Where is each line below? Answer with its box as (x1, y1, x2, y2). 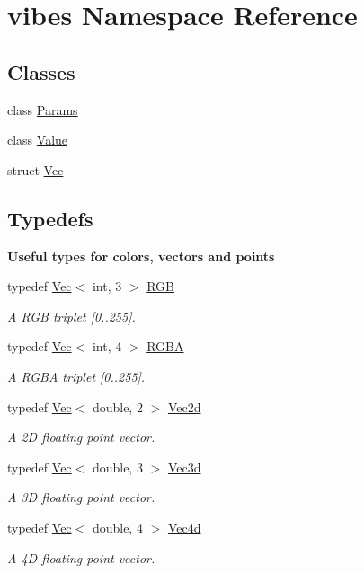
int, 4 (92, 337, 122, 356)
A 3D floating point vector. (7, 488, 155, 507)
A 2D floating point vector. (7, 428, 155, 446)
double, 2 (92, 397, 143, 416)
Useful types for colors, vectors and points (7, 246, 275, 265)
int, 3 (92, 277, 122, 295)
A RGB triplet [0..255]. (7, 306, 136, 325)
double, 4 (92, 517, 143, 536)
